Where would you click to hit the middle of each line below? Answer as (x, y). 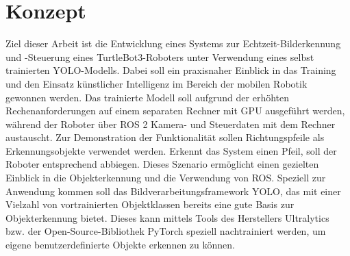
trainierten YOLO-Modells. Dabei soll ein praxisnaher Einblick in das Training (171, 70)
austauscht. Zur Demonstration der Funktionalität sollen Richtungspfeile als (165, 137)
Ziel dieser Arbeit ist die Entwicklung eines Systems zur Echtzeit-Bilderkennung (173, 43)
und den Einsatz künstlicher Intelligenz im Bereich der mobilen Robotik (157, 83)
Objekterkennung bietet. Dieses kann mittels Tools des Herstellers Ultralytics (167, 217)
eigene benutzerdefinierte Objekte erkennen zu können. (120, 245)
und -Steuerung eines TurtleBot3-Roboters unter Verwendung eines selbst (160, 56)
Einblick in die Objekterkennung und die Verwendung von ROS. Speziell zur (166, 178)
